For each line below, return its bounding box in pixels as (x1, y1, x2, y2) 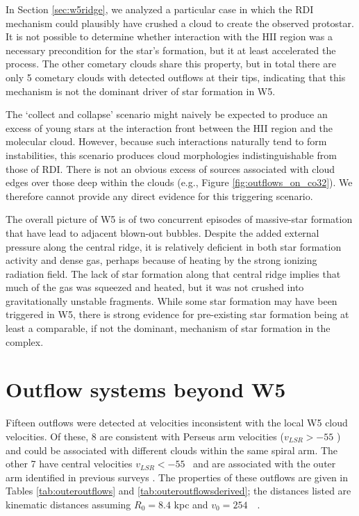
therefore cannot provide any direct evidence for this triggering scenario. (6, 188, 313, 203)
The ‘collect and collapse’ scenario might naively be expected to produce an (6, 107, 328, 122)
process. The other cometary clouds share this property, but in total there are (6, 56, 336, 71)
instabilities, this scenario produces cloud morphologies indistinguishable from (6, 147, 337, 162)
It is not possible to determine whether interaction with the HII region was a (6, 29, 333, 44)
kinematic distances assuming (6, 497, 131, 511)
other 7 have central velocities (6, 456, 133, 471)
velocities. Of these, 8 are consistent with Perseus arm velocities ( (6, 428, 284, 443)
